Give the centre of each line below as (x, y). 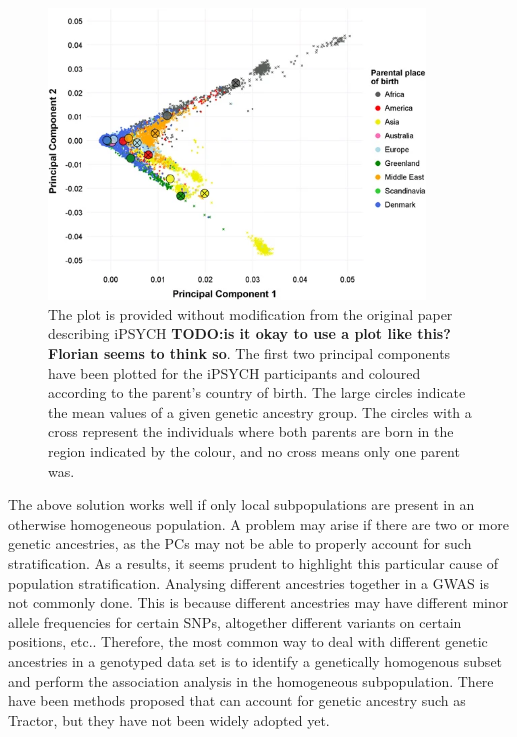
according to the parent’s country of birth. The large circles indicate (257, 392)
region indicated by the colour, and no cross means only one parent (254, 450)
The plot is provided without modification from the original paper (250, 313)
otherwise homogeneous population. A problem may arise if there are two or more (258, 523)
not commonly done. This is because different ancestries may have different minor (258, 602)
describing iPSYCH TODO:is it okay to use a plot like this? (249, 333)
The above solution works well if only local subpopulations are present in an (241, 504)
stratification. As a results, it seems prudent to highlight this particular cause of (253, 562)
